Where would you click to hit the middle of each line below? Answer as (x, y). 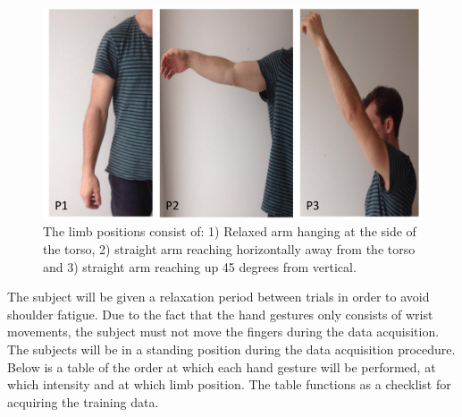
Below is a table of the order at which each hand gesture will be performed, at (222, 366)
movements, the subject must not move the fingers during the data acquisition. (223, 332)
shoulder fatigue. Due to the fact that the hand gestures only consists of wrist (220, 314)
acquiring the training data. (83, 401)
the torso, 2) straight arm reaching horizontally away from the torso (229, 249)
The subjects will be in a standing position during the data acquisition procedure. (231, 349)
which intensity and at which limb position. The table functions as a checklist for (229, 384)
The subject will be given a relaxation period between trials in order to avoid (218, 297)
